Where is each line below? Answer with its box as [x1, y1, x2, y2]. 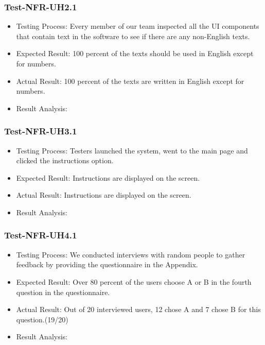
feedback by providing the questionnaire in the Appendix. [16, 259, 198, 270]
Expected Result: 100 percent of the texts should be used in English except [16, 48, 254, 59]
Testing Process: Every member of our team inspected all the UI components [16, 21, 259, 31]
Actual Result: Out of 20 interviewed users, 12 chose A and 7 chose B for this [16, 304, 261, 315]
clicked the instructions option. [16, 155, 114, 166]
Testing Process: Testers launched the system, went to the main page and [16, 145, 248, 156]
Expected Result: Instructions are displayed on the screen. [16, 172, 200, 183]
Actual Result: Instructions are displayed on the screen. [16, 189, 191, 200]
